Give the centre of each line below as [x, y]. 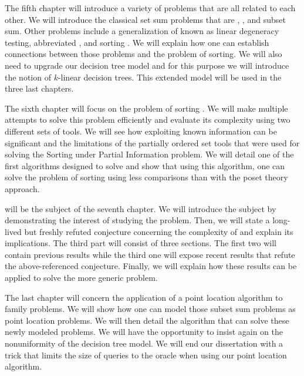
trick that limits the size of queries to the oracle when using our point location [146, 355]
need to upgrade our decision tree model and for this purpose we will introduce [147, 65]
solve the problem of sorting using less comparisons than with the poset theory [146, 177]
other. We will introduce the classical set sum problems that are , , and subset [145, 19]
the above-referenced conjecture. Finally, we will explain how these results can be [151, 266]
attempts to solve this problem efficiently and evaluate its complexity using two [148, 120]
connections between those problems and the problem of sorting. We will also [143, 54]
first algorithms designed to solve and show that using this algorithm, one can [145, 165]
